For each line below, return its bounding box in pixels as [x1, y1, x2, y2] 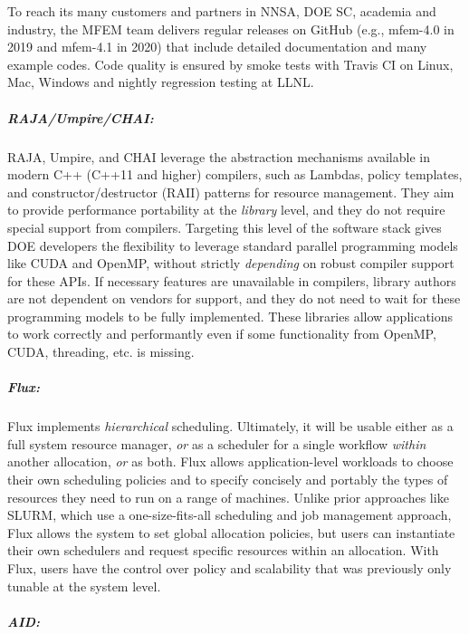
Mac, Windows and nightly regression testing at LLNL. [7, 72, 314, 91]
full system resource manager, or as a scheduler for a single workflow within [7, 434, 426, 453]
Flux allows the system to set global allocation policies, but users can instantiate [7, 523, 455, 542]
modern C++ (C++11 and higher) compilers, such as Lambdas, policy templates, [7, 165, 463, 184]
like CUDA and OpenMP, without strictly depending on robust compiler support [7, 254, 455, 273]
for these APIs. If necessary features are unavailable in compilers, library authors [7, 271, 456, 290]
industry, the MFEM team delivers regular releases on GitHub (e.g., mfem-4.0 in [7, 19, 455, 38]
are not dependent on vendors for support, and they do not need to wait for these [7, 289, 461, 308]
